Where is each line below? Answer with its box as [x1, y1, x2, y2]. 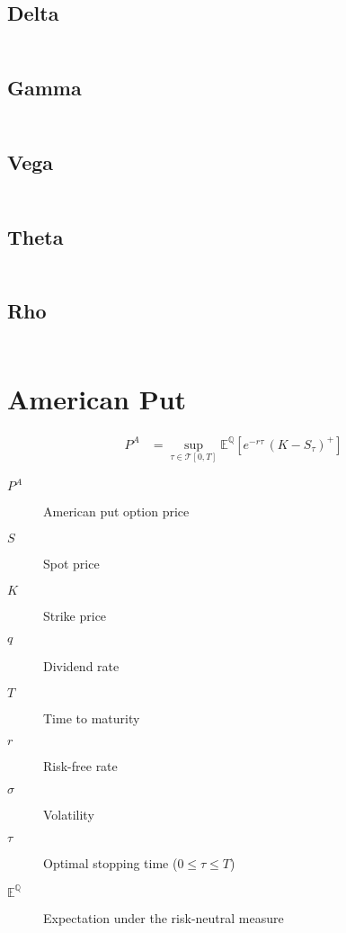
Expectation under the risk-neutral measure [43, 908, 284, 927]
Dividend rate [43, 657, 120, 676]
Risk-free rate [43, 757, 118, 776]
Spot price [43, 554, 100, 573]
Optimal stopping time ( [43, 853, 178, 872]
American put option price [43, 502, 190, 521]
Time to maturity [43, 708, 140, 727]
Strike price [43, 606, 107, 624]
